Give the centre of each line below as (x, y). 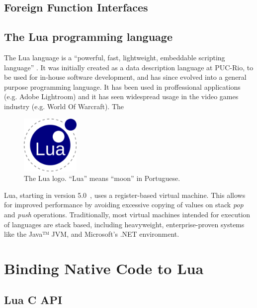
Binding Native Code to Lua (104, 268)
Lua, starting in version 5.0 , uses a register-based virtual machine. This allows (125, 195)
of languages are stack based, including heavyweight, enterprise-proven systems (124, 224)
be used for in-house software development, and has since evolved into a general (125, 77)
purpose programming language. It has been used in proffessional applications (122, 86)
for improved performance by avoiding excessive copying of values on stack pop (124, 205)
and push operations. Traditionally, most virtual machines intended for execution (127, 214)
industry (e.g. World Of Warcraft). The (64, 106)
